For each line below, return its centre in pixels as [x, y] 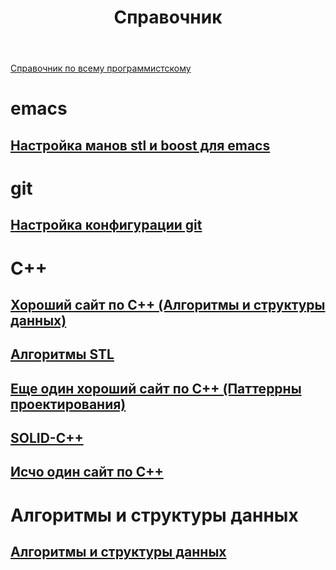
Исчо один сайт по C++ [87, 472]
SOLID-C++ [47, 438]
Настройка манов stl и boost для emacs [140, 145]
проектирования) [68, 404]
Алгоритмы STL [62, 354]
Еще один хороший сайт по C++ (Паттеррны [156, 388]
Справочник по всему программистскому [101, 68]
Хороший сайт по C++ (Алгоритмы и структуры [168, 304]
